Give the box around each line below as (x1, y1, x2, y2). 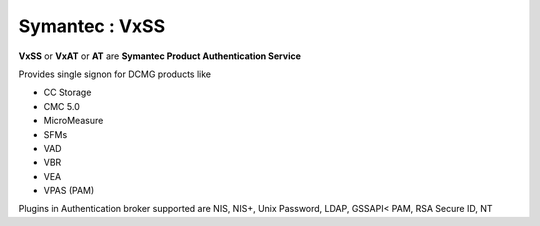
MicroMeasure (43, 115, 104, 127)
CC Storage (43, 86, 92, 99)
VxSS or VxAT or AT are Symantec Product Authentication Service (18, 50, 302, 62)
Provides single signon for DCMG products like (18, 68, 212, 80)
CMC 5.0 (43, 100, 80, 112)
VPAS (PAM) (43, 185, 95, 197)
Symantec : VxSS (18, 15, 165, 37)
